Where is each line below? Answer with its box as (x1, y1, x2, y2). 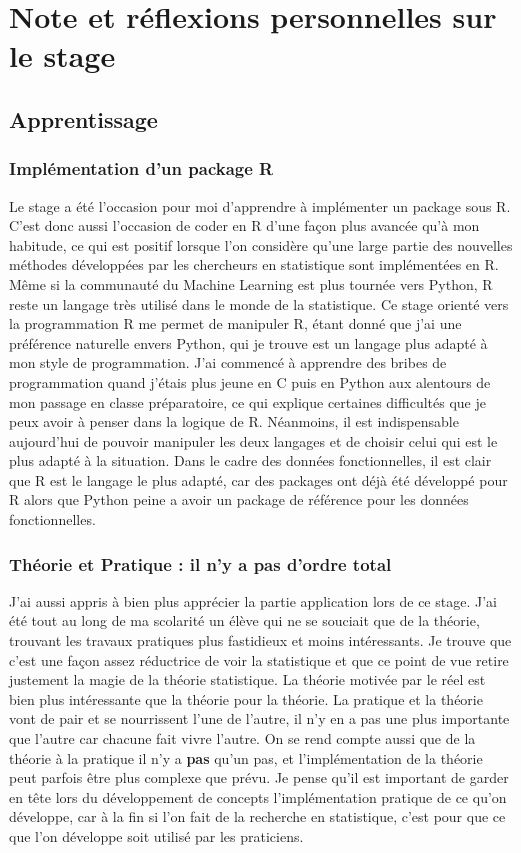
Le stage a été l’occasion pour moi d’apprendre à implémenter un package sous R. (9, 195, 511, 216)
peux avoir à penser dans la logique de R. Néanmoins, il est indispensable (9, 411, 459, 432)
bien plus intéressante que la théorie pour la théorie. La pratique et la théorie (9, 688, 483, 709)
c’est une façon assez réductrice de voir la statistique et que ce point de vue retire (9, 649, 509, 670)
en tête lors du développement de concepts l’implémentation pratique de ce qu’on (9, 786, 507, 807)
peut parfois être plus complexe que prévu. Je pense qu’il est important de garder (9, 767, 509, 788)
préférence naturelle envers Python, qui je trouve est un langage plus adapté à (9, 332, 488, 353)
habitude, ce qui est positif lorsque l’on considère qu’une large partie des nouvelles (9, 234, 513, 255)
